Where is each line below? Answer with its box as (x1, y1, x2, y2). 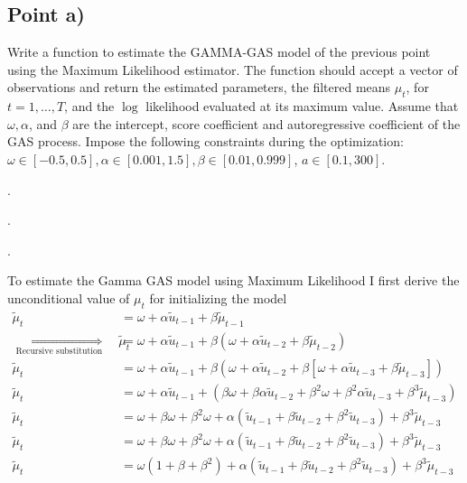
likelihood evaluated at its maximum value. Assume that (145, 97, 459, 116)
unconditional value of (7, 288, 130, 307)
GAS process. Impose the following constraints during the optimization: (7, 132, 404, 151)
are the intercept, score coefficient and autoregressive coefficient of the (72, 114, 461, 133)
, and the (64, 97, 115, 116)
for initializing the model (149, 288, 287, 307)
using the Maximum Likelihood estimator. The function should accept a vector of (7, 60, 458, 79)
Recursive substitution (15, 347, 103, 357)
